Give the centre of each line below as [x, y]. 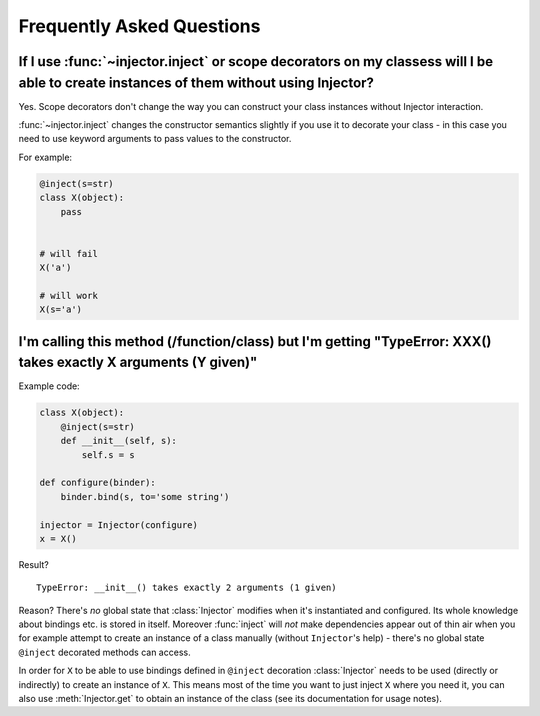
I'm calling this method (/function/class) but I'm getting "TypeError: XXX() [255, 341]
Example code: [49, 386]
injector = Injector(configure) [119, 524]
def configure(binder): [98, 483]
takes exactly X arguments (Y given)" [138, 362]
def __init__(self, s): [118, 441]
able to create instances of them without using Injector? [196, 82]
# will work [69, 295]
